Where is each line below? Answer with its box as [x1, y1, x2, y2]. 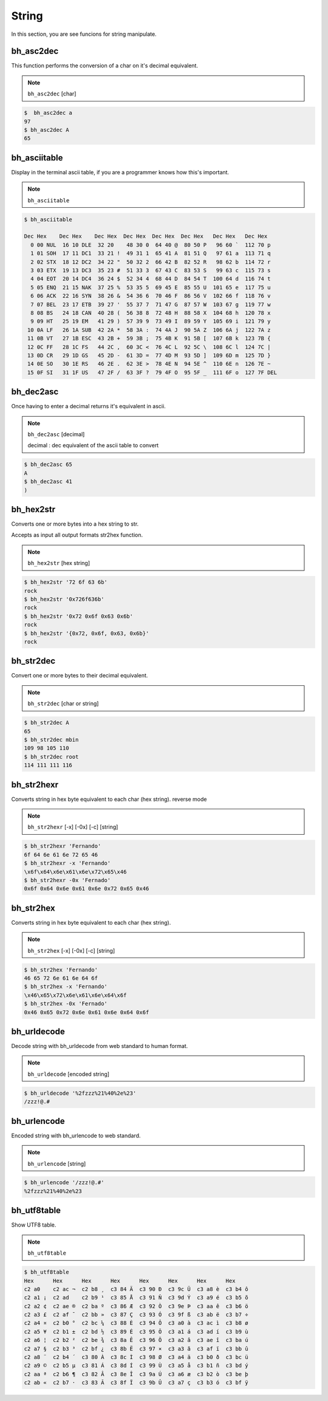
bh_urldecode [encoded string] [27, 1070, 109, 1078]
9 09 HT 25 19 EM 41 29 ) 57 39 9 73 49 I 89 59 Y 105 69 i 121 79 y [30, 318, 271, 325]
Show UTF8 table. [11, 1221, 56, 1228]
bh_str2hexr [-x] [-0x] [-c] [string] [27, 823, 118, 831]
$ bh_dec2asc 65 [24, 461, 73, 468]
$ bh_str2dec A [24, 719, 69, 726]
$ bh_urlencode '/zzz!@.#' [24, 1179, 104, 1186]
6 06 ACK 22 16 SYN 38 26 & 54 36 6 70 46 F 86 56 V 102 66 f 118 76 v [30, 292, 271, 300]
